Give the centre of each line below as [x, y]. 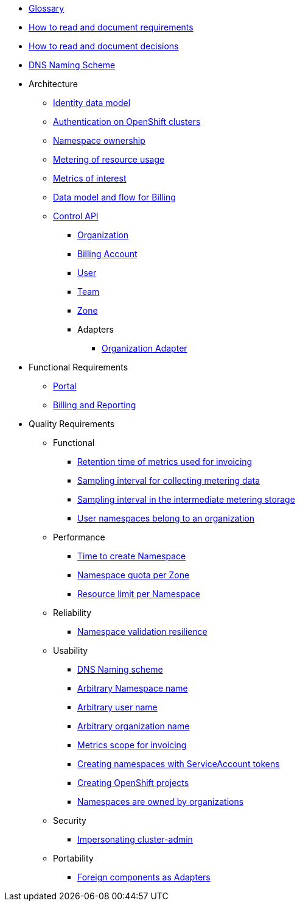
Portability [73, 858]
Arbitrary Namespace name [133, 688]
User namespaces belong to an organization [166, 518]
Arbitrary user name [117, 707]
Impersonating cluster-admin [135, 839]
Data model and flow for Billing [114, 197]
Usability [71, 650]
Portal [65, 386]
